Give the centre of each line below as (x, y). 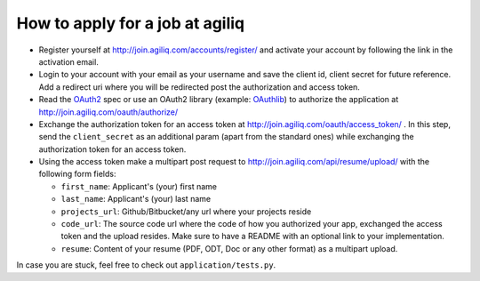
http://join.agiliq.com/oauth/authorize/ (108, 112)
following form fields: (77, 174)
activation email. (69, 61)
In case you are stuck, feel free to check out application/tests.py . (146, 265)
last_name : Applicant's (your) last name (136, 199)
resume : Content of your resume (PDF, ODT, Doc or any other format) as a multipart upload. (229, 248)
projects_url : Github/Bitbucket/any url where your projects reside (186, 211)
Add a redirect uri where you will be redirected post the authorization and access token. (199, 87)
